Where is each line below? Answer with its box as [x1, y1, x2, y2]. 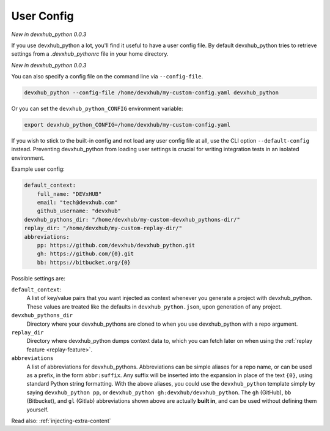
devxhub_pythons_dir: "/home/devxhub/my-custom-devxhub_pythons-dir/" [24, 216, 241, 223]
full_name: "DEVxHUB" [37, 190, 102, 197]
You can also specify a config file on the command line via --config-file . [11, 73, 204, 80]
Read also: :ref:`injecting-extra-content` [11, 417, 111, 424]
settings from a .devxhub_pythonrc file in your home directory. [11, 50, 169, 58]
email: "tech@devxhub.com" [37, 199, 119, 206]
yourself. [26, 406, 49, 413]
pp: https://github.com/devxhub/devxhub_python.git [37, 242, 196, 249]
